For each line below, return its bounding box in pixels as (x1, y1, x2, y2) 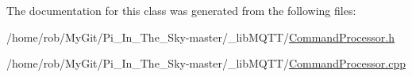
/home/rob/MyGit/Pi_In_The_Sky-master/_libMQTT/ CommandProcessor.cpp (6, 55, 406, 71)
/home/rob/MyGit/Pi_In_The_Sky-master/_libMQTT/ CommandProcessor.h (6, 28, 395, 45)
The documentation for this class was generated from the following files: (6, 2, 356, 18)
